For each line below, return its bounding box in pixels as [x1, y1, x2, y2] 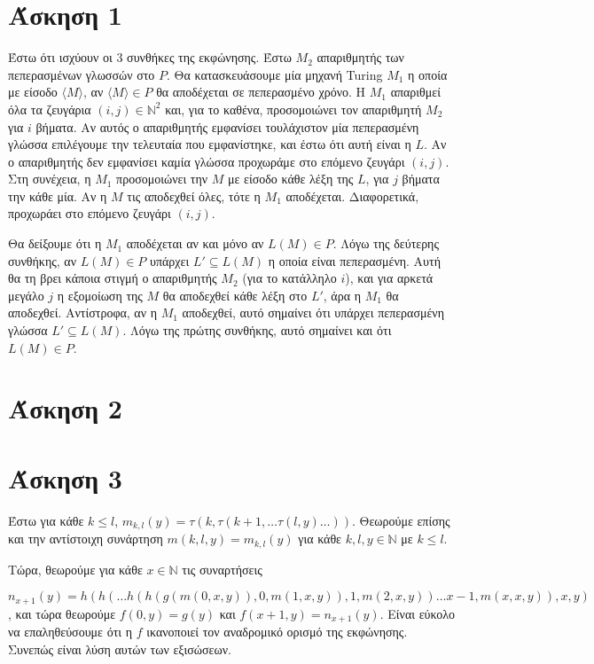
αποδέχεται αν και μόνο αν [126, 234, 264, 253]
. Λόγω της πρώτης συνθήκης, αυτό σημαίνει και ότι [122, 321, 392, 340]
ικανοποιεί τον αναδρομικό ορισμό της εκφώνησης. [146, 622, 408, 641]
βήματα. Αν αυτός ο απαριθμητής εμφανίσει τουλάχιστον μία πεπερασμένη [35, 117, 419, 136]
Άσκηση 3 [8, 459, 122, 496]
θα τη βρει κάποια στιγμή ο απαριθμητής [8, 269, 217, 287]
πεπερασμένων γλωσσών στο [8, 65, 155, 83]
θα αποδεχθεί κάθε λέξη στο [162, 285, 308, 304]
